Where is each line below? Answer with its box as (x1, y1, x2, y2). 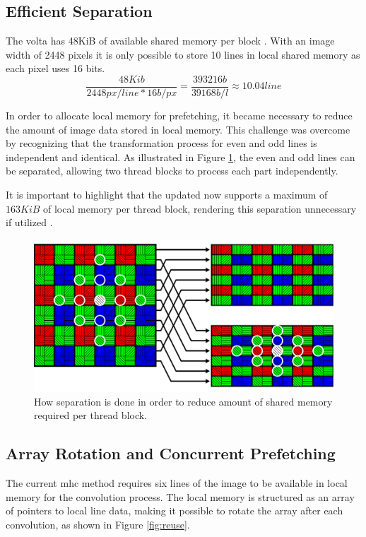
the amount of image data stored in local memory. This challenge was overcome (6, 122, 350, 136)
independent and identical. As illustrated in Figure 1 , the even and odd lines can (6, 149, 355, 164)
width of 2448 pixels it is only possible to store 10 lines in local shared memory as (6, 47, 360, 61)
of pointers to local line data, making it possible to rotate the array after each (6, 503, 343, 518)
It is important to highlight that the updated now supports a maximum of (6, 187, 328, 202)
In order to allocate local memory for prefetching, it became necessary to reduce (6, 108, 353, 123)
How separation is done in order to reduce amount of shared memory (34, 394, 333, 408)
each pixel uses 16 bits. (6, 61, 105, 76)
